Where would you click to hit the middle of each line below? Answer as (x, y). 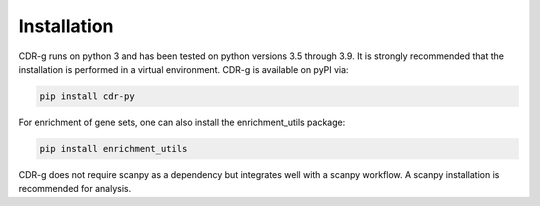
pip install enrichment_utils (113, 148)
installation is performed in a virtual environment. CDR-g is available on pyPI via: (183, 69)
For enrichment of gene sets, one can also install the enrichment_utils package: (182, 122)
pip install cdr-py (87, 96)
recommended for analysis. (75, 189)
